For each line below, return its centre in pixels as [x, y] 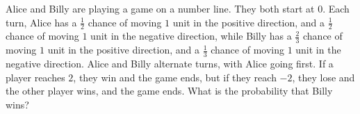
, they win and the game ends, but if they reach [175, 77]
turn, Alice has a [41, 22]
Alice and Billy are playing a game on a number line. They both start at [160, 8]
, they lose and [324, 77]
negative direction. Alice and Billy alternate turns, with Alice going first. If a [170, 64]
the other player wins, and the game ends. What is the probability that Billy [169, 91]
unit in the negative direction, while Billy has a [191, 36]
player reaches [35, 77]
